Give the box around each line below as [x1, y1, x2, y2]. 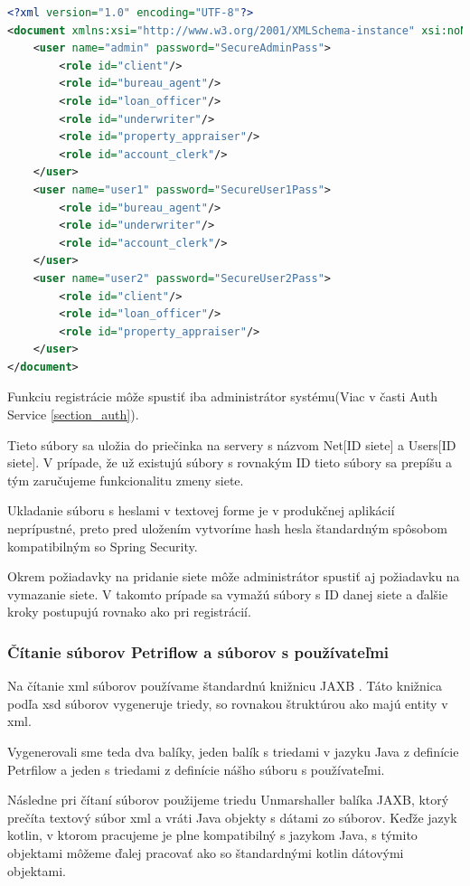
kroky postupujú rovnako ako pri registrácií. [7, 602, 251, 621]
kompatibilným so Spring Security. [7, 536, 198, 555]
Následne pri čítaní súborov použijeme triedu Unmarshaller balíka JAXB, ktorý [7, 790, 449, 809]
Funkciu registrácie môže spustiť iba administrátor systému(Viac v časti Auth [7, 387, 438, 406]
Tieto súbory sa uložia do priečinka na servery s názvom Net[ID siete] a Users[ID [7, 435, 456, 454]
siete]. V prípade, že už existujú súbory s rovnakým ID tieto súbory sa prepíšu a [7, 453, 453, 472]
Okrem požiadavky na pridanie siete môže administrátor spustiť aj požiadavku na [7, 567, 460, 586]
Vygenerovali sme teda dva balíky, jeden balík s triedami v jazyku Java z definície [7, 742, 459, 760]
